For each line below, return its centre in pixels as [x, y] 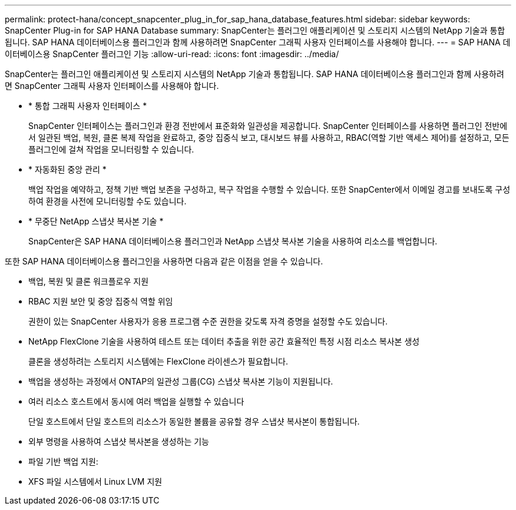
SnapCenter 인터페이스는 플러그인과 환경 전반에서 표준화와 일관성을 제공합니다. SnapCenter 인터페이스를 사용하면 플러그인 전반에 [268, 126]
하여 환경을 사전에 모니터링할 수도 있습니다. [107, 201]
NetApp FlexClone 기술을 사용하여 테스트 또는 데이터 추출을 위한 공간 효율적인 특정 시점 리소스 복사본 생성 [224, 341]
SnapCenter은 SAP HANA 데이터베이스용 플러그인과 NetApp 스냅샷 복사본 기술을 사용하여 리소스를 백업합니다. [233, 241]
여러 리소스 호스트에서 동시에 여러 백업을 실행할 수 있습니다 [136, 401]
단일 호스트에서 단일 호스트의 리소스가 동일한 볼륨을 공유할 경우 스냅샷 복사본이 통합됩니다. [194, 421]
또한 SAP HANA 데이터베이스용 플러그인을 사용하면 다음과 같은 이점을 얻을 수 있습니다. [164, 261]
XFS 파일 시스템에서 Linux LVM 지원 [95, 481]
